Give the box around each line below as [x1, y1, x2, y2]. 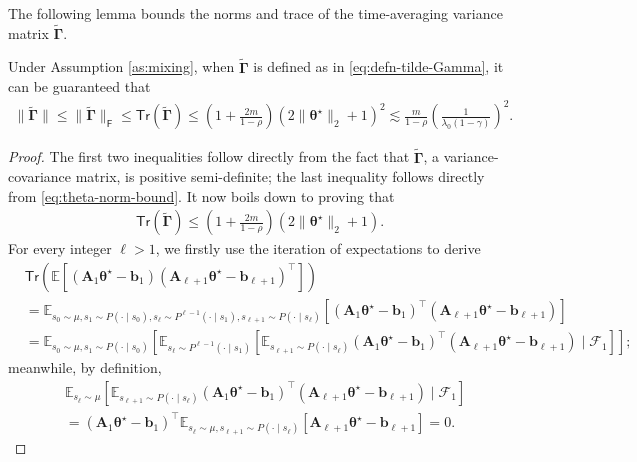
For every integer [8, 238, 112, 259]
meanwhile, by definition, [8, 357, 162, 378]
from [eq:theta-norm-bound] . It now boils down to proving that [8, 185, 395, 206]
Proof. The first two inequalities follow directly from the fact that [8, 146, 410, 167]
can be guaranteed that [8, 76, 151, 97]
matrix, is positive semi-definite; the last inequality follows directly [75, 166, 485, 187]
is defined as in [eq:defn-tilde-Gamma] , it [253, 56, 504, 77]
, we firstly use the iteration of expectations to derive [155, 238, 481, 259]
